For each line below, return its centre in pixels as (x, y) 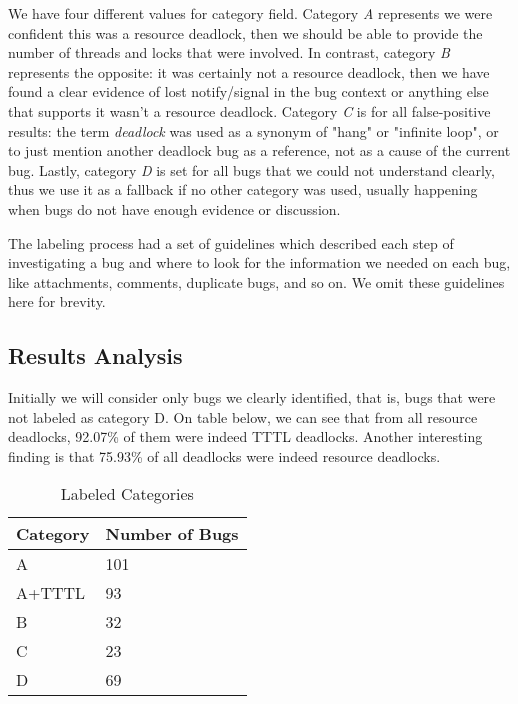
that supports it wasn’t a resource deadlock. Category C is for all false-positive (249, 110)
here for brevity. (57, 301)
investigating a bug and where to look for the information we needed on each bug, (259, 262)
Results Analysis (95, 355)
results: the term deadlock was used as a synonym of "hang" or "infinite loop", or (253, 130)
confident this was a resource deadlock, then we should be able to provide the (245, 32)
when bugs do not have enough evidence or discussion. (174, 208)
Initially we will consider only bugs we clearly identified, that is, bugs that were (252, 397)
